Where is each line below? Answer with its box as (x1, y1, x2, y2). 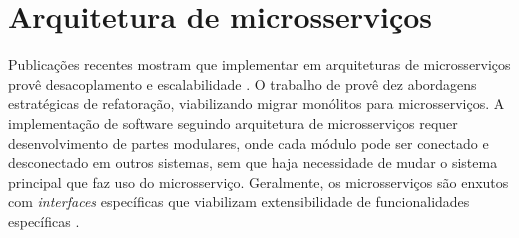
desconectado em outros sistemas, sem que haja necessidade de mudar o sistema (8, 152, 498, 173)
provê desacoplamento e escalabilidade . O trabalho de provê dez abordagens (8, 73, 477, 94)
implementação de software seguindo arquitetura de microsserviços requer (8, 112, 458, 133)
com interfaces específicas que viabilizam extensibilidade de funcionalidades (8, 191, 470, 212)
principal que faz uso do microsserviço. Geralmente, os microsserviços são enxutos (8, 171, 509, 192)
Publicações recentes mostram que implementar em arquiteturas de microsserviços (8, 54, 511, 75)
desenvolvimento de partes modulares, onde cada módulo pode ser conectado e (8, 132, 489, 153)
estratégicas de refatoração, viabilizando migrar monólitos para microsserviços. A (8, 93, 505, 114)
